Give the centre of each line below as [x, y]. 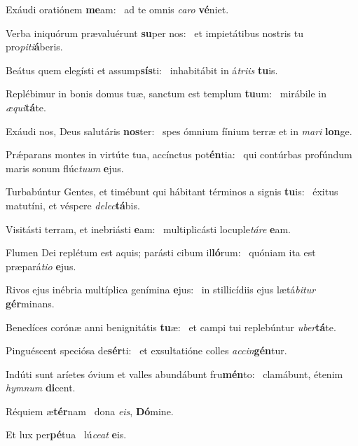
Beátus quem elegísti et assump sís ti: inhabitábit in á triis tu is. [142, 70]
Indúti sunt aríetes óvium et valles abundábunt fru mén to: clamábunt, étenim [174, 374]
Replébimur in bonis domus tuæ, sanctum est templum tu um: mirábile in [166, 93]
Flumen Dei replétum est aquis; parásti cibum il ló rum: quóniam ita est [161, 252]
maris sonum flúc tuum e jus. [65, 168]
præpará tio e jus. [41, 266]
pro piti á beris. [34, 47]
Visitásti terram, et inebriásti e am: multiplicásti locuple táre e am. [148, 229]
